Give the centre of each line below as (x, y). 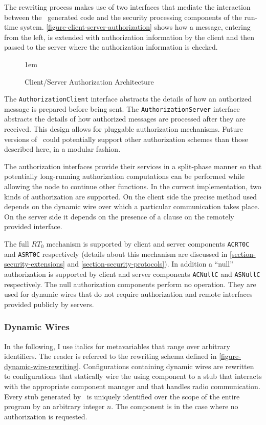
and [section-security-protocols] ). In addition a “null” (150, 264)
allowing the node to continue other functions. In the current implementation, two (133, 186)
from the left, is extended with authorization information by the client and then (129, 37)
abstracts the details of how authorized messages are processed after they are (125, 119)
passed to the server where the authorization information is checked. (111, 47)
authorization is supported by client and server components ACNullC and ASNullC (132, 274)
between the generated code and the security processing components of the (123, 17)
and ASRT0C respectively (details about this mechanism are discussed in (116, 254)
